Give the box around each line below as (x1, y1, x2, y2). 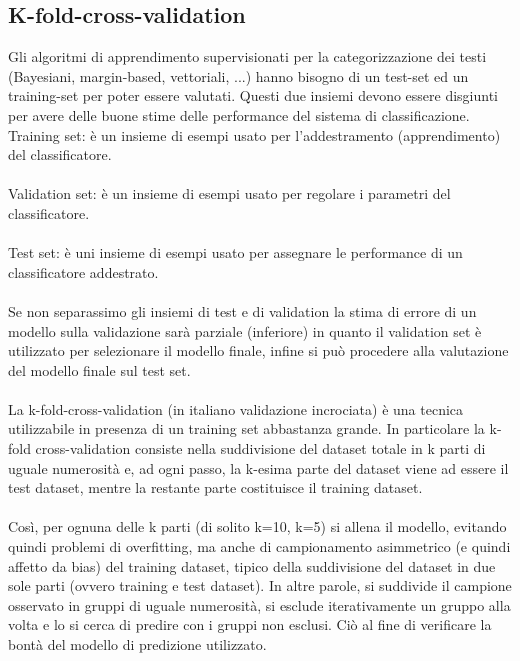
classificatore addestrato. (8, 261, 159, 282)
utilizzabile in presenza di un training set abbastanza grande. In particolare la (8, 418, 485, 439)
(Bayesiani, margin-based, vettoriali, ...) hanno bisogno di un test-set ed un (8, 65, 469, 86)
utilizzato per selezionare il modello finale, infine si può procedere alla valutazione (8, 340, 509, 361)
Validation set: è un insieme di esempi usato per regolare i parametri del (8, 183, 451, 204)
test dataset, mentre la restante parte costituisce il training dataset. (8, 477, 423, 498)
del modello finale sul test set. (8, 359, 191, 380)
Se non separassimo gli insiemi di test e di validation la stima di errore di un (8, 300, 477, 321)
